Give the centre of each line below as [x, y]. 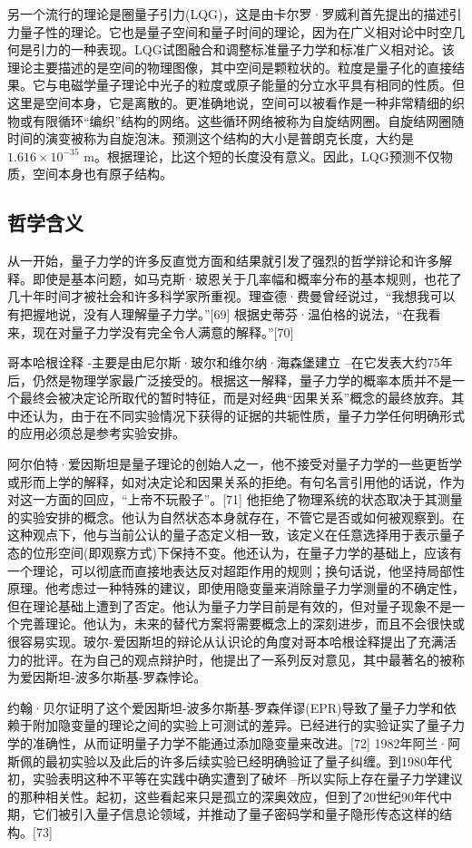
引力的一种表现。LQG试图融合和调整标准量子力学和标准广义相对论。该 [243, 49]
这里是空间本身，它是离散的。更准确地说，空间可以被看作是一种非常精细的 [230, 102]
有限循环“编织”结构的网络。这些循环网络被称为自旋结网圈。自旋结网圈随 [248, 120]
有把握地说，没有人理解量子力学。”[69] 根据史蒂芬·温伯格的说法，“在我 [218, 313]
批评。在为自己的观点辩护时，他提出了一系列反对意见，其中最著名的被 [242, 659]
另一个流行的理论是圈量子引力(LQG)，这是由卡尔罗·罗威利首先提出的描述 [228, 14]
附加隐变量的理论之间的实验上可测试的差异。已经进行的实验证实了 [229, 725]
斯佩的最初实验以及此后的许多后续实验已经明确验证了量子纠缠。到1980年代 [230, 760]
